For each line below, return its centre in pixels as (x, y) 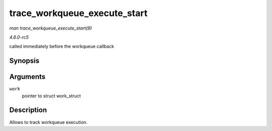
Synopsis (24, 61)
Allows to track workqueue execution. (48, 122)
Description (28, 110)
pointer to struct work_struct (51, 96)
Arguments (27, 77)
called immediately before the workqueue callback (62, 46)
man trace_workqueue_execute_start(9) (51, 28)
